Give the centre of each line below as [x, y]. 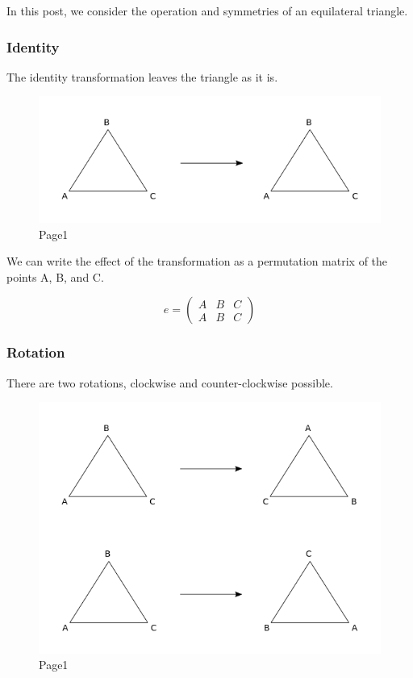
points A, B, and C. [55, 276]
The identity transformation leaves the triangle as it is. [142, 76]
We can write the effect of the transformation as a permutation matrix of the [197, 261]
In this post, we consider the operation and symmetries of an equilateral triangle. [207, 10]
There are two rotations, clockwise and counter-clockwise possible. [170, 382]
